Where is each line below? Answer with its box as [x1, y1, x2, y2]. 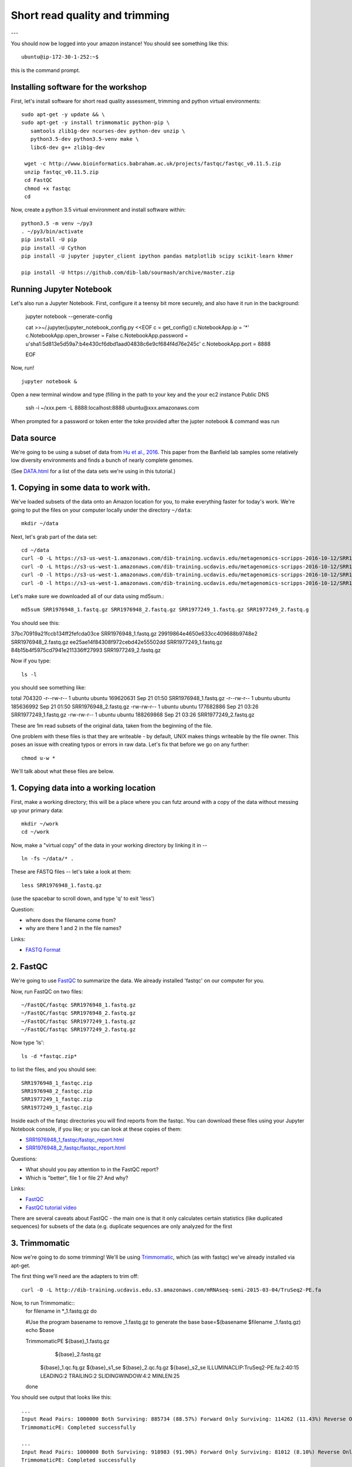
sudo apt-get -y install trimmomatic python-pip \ [21, 119, 170, 126]
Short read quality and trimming [11, 9, 170, 22]
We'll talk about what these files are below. [11, 768, 114, 775]
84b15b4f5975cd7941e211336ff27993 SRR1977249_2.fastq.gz [11, 646, 161, 654]
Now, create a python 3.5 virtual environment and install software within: [11, 206, 186, 214]
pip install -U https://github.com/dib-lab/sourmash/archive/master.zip [21, 269, 235, 276]
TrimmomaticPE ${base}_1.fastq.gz [25, 1337, 110, 1344]
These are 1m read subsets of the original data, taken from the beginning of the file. [11, 722, 213, 729]
